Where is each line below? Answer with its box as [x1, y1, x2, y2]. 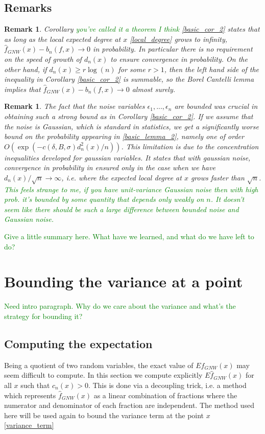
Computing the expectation [4, 335, 153, 351]
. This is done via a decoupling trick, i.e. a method [88, 379, 247, 390]
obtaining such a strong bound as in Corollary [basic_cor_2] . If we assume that [4, 110, 253, 121]
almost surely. [132, 83, 176, 94]
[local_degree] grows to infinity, [130, 33, 227, 44]
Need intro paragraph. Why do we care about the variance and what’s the [4, 301, 236, 311]
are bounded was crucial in [174, 101, 258, 111]
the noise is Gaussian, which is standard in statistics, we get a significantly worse [4, 121, 259, 131]
